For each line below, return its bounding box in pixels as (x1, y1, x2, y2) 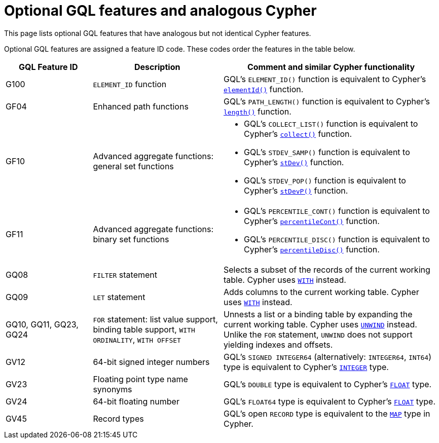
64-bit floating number (93, 396, 179, 407)
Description (134, 61, 180, 72)
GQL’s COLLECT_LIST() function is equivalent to (243, 118, 418, 129)
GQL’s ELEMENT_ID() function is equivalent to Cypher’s (223, 73, 426, 84)
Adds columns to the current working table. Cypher (223, 286, 419, 297)
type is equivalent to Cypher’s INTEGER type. (223, 361, 389, 372)
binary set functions (93, 234, 169, 244)
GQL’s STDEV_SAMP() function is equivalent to (243, 146, 410, 157)
